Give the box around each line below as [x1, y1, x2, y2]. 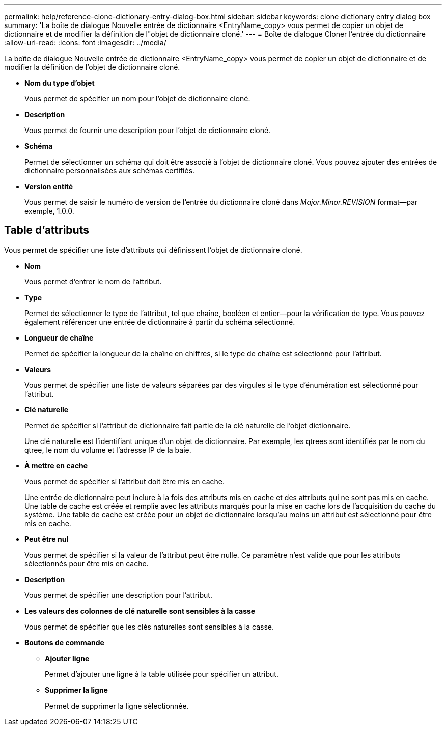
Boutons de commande [24, 638, 104, 647]
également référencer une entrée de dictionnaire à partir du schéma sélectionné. [24, 317, 295, 326]
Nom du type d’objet [24, 79, 95, 87]
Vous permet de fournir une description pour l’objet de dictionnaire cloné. [24, 126, 271, 135]
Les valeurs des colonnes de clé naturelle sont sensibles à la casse [24, 606, 256, 615]
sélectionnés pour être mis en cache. [24, 559, 149, 568]
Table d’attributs [4, 224, 89, 237]
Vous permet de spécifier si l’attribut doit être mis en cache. [24, 477, 225, 486]
